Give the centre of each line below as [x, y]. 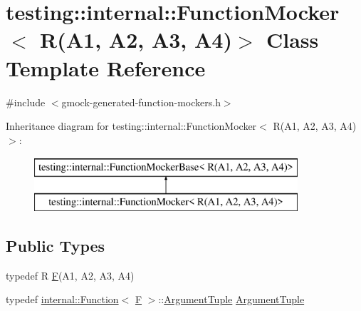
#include [26, 102]
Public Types [56, 245]
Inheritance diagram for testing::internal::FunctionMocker [131, 126]
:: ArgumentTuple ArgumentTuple [231, 299]
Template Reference [106, 67]
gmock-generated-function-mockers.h [141, 102]
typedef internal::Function [62, 299]
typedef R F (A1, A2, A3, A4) [70, 275]
